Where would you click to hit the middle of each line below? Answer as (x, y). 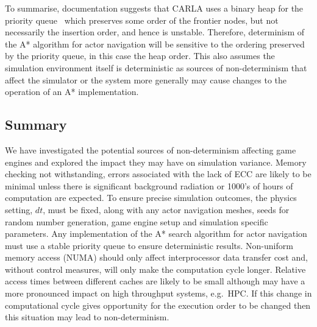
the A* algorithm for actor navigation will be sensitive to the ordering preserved (155, 44)
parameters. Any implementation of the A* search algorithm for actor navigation (156, 234)
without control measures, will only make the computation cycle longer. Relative (155, 269)
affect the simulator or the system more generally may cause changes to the (146, 79)
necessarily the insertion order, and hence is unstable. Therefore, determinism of (155, 32)
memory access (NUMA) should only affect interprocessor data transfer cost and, (156, 257)
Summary (36, 125)
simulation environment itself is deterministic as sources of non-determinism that (156, 67)
